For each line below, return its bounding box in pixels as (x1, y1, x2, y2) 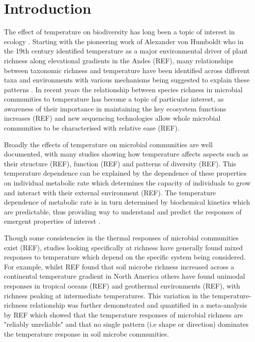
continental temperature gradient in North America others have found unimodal (4, 271, 245, 281)
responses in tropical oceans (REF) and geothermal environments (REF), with (4, 280, 240, 290)
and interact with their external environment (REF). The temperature (4, 187, 216, 197)
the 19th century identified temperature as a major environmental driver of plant (4, 46, 248, 56)
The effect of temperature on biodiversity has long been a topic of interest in (4, 26, 235, 37)
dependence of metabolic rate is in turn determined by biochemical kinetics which (4, 197, 250, 207)
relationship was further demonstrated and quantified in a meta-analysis (29, 300, 247, 310)
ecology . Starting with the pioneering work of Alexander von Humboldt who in (4, 36, 244, 46)
